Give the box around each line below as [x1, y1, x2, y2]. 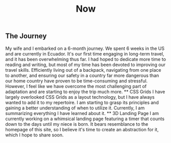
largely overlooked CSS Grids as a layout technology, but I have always [5, 94, 155, 100]
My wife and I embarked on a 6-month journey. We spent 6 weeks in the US [5, 45, 165, 51]
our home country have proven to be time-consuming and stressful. [5, 77, 148, 84]
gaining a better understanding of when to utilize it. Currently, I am [5, 105, 145, 111]
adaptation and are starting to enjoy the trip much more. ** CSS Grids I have [5, 89, 165, 95]
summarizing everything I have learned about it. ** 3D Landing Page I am [5, 110, 159, 116]
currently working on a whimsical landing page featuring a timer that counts [5, 116, 165, 122]
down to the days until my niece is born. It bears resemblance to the [5, 121, 149, 127]
